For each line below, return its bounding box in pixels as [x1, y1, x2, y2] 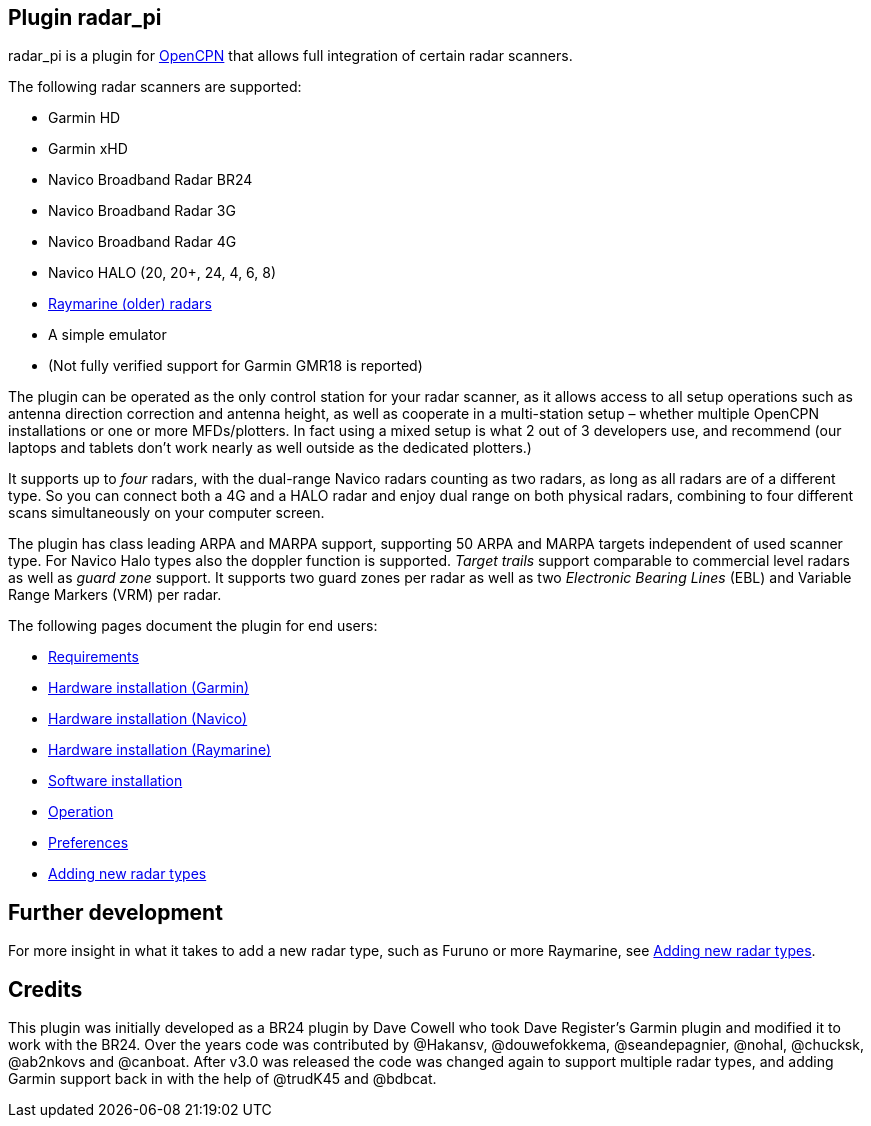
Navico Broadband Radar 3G [48, 202, 236, 220]
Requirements [48, 648, 139, 666]
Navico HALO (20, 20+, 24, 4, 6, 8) [48, 264, 277, 282]
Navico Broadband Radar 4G [48, 233, 237, 251]
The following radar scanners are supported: [8, 78, 302, 96]
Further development [8, 899, 223, 925]
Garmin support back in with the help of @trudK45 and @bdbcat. [8, 1070, 437, 1088]
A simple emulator [48, 326, 167, 344]
